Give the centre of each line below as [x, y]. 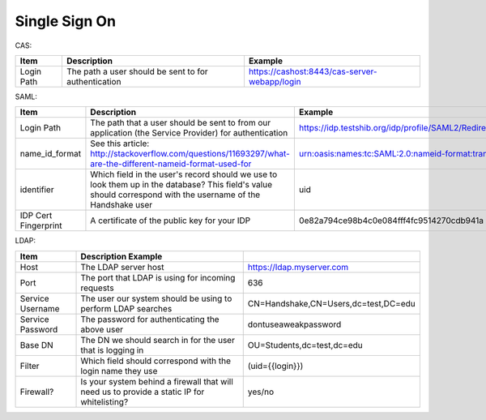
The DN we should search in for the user [158, 340]
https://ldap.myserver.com [298, 267]
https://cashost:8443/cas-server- [313, 71]
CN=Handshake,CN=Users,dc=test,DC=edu [332, 303]
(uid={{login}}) [275, 366]
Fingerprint [41, 225]
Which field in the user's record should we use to [184, 174]
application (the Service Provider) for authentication [189, 133]
